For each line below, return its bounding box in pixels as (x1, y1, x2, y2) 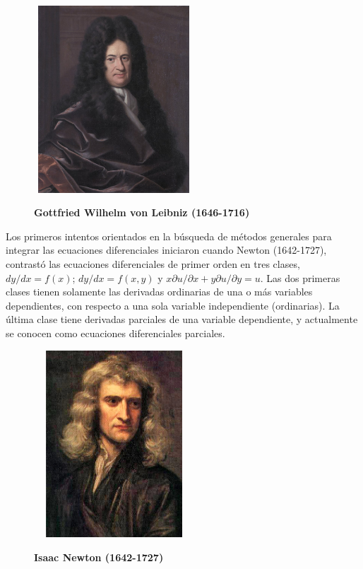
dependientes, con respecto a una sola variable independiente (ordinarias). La (6, 298, 340, 312)
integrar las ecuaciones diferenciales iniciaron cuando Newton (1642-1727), (6, 242, 327, 257)
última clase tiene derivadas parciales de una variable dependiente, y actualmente (6, 312, 358, 327)
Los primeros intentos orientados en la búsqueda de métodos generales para (6, 228, 332, 243)
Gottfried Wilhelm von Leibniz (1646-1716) (34, 205, 250, 220)
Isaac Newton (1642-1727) (34, 549, 164, 564)
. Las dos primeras (260, 270, 340, 285)
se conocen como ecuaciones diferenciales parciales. (6, 325, 225, 340)
